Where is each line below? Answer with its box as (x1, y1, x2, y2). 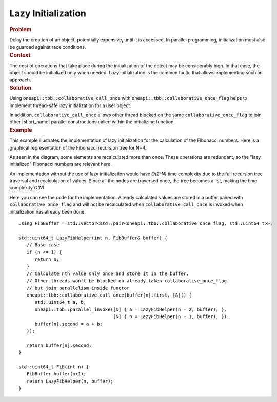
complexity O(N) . (9, 185, 46, 191)
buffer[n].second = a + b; (34, 321, 103, 327)
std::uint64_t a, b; (34, 300, 87, 305)
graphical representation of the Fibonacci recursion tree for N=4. (9, 144, 147, 151)
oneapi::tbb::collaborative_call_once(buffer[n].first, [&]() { (26, 292, 192, 298)
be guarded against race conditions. (9, 44, 86, 50)
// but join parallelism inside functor (26, 285, 130, 291)
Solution (9, 84, 32, 92)
